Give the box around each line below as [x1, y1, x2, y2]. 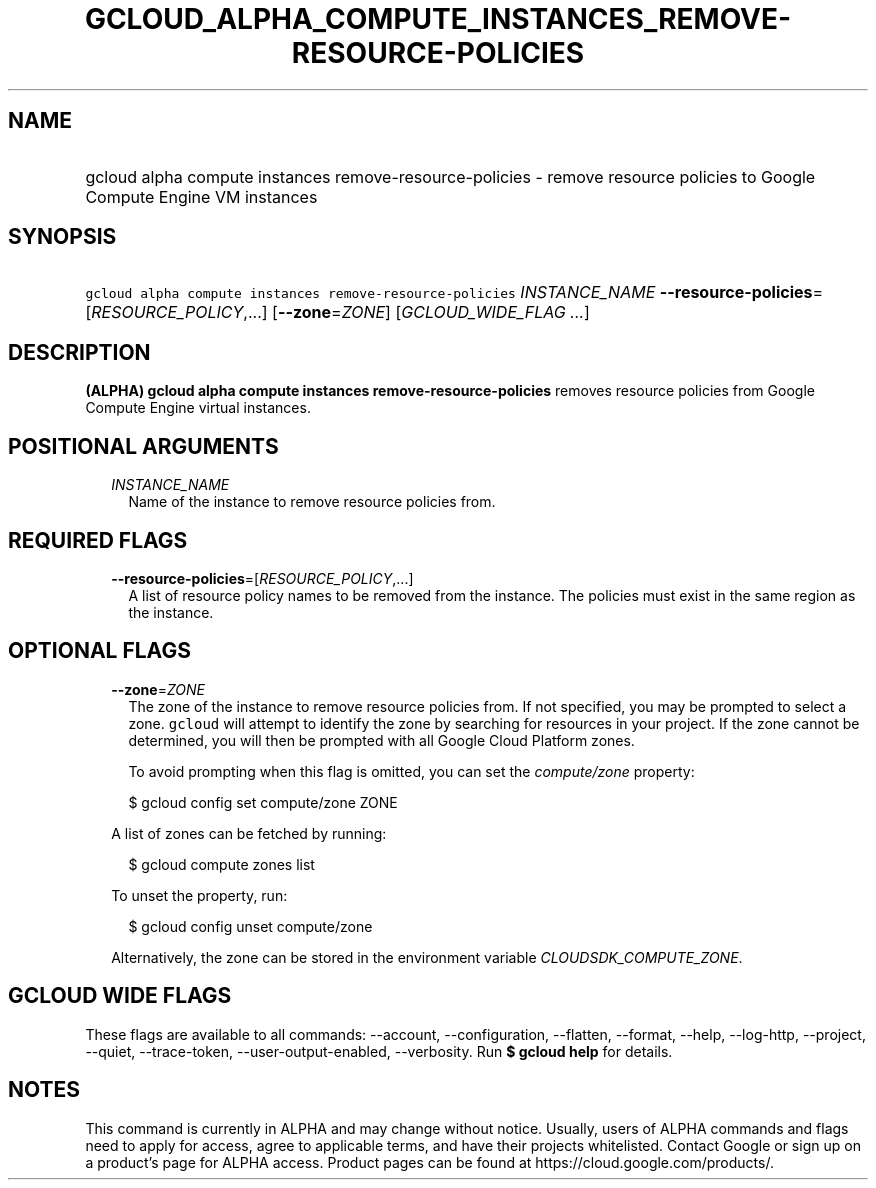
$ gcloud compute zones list [128, 855, 315, 873]
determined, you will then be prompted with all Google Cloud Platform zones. [128, 731, 635, 749]
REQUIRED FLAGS [8, 527, 188, 553]
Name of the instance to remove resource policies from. [128, 493, 496, 511]
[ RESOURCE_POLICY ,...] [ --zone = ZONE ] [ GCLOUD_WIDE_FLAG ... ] [85, 302, 590, 323]
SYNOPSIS [8, 224, 117, 250]
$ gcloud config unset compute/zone [128, 917, 373, 935]
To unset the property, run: [111, 886, 288, 904]
